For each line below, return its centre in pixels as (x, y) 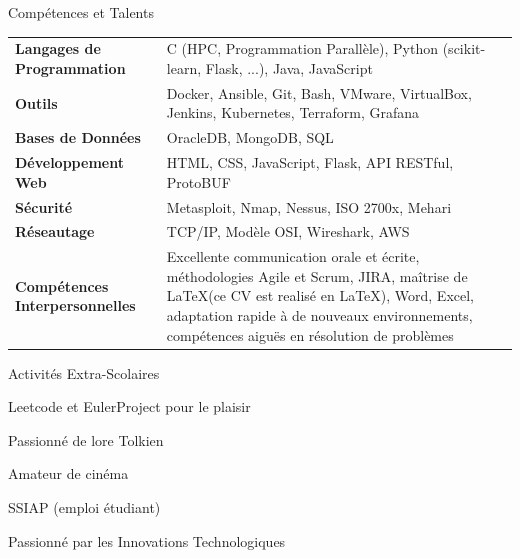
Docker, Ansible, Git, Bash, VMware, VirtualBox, (319, 92)
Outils (36, 102)
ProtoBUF (198, 181)
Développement (69, 162)
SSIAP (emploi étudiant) (84, 507)
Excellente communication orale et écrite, (293, 256)
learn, (184, 67)
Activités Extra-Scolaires (84, 372)
